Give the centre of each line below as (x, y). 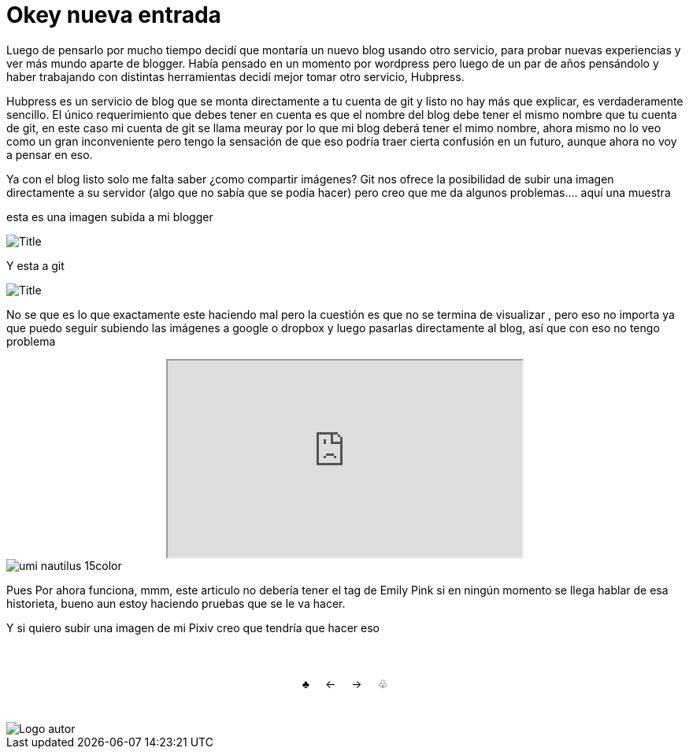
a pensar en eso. (50, 154)
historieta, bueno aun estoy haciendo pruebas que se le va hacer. (176, 603)
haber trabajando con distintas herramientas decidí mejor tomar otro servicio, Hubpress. (235, 76)
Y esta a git (35, 265)
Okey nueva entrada (114, 15)
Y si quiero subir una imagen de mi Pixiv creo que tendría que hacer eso (193, 627)
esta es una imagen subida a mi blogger (110, 217)
